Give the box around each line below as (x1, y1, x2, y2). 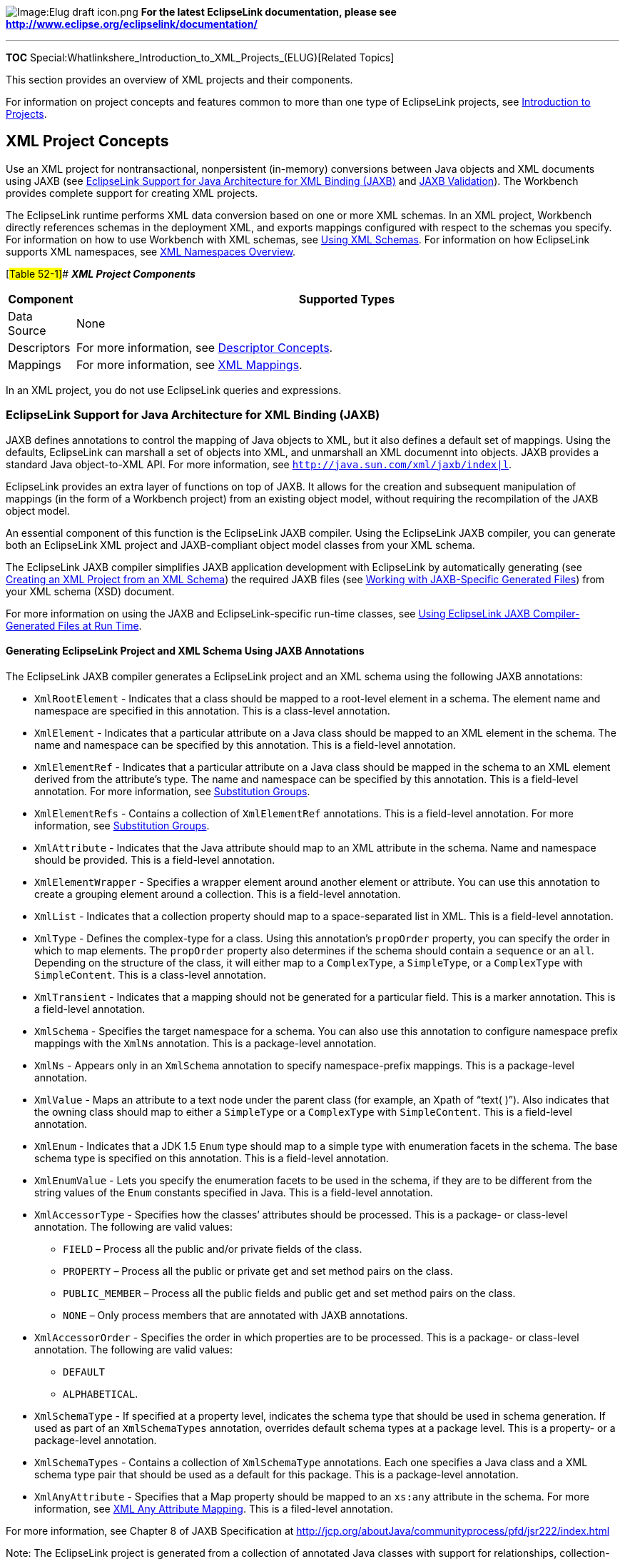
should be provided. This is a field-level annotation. (34, 853, 275, 866)
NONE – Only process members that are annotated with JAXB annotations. (63, 1308, 408, 1321)
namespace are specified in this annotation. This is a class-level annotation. (34, 704, 390, 717)
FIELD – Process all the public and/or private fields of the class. (63, 1242, 362, 1255)
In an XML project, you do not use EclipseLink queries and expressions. (6, 383, 342, 396)
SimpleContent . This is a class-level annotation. (34, 968, 266, 981)
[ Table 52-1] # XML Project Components (6, 267, 196, 280)
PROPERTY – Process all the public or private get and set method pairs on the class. (63, 1264, 453, 1277)
